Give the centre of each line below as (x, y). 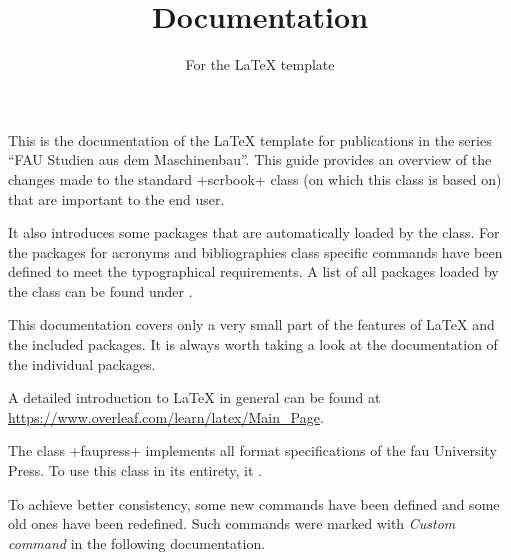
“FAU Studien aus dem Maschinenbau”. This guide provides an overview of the (250, 159)
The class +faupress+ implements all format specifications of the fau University (252, 450)
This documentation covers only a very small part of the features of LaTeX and (251, 324)
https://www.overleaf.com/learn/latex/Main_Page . (166, 416)
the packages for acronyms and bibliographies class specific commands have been (255, 251)
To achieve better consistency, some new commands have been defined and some (254, 503)
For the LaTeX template (260, 64)
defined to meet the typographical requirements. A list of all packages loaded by (253, 271)
